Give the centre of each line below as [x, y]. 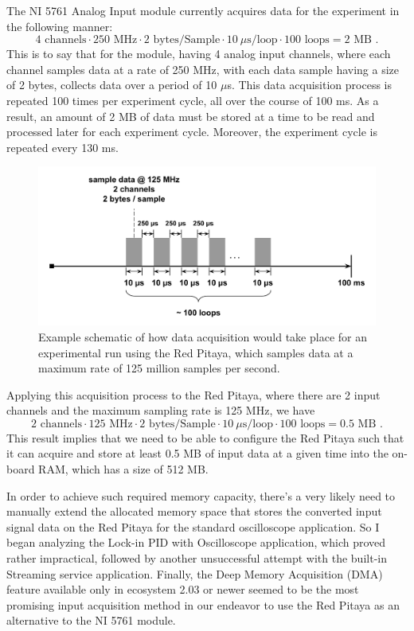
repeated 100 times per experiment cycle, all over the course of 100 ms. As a [193, 100]
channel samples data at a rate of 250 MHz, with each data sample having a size [203, 69]
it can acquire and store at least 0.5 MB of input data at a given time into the [197, 453]
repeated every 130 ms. [62, 147]
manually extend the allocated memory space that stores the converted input [194, 511]
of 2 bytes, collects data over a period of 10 [112, 85]
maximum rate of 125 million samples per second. [159, 368]
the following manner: [60, 26]
